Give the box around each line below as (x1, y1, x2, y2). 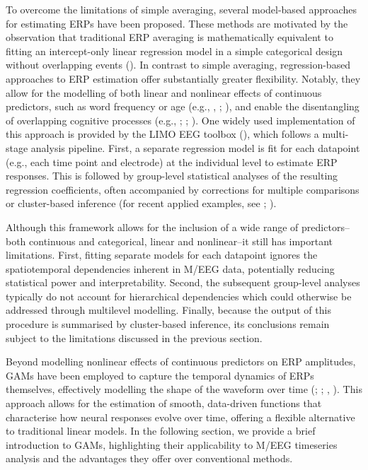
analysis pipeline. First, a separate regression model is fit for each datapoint (30, 140, 360, 155)
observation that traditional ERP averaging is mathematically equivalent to (6, 30, 333, 45)
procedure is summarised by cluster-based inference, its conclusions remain (6, 317, 330, 331)
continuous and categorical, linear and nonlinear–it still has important (29, 233, 333, 248)
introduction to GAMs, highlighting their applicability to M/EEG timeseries (6, 437, 338, 452)
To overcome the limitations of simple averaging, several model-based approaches (6, 2, 357, 16)
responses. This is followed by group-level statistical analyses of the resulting (6, 168, 338, 183)
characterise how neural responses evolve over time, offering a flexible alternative (6, 409, 355, 424)
